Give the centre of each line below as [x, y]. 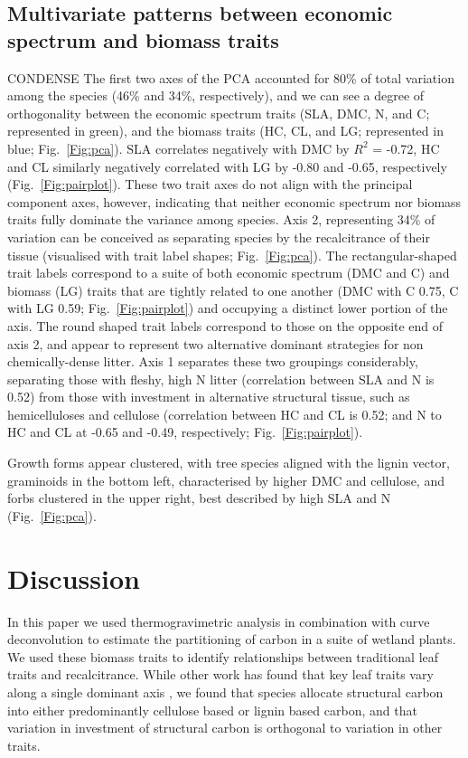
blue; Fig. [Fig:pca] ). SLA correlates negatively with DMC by [178, 148]
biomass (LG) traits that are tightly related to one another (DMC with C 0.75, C [233, 290]
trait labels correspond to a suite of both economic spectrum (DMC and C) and [229, 273]
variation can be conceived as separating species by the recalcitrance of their [219, 237]
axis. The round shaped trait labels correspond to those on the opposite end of [225, 325]
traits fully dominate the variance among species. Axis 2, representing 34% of [221, 219]
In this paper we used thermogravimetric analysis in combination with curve [219, 621]
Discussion [74, 578]
